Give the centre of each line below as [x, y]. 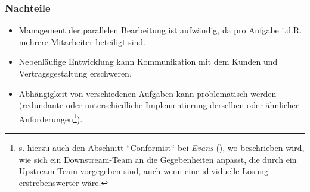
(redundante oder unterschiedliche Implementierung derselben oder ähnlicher [159, 105]
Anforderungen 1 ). [51, 118]
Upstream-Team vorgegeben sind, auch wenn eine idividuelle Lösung [143, 171]
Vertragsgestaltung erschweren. [75, 73]
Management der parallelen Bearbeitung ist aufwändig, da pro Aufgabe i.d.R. [160, 30]
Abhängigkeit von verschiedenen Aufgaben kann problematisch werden [148, 93]
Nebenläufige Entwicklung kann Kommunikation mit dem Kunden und [148, 62]
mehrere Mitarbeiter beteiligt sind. [82, 41]
